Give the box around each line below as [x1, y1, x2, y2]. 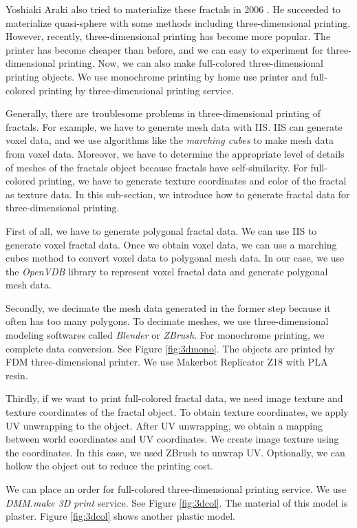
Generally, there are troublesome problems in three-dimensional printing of [6, 106, 321, 120]
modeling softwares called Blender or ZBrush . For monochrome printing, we [6, 328, 325, 342]
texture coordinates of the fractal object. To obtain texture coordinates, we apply [6, 405, 349, 419]
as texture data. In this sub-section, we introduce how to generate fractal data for [6, 187, 350, 201]
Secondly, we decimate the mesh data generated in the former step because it [6, 300, 331, 315]
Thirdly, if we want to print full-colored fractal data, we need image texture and [6, 391, 343, 405]
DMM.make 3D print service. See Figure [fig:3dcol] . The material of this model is [6, 495, 348, 509]
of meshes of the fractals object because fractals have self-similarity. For [6, 160, 307, 174]
